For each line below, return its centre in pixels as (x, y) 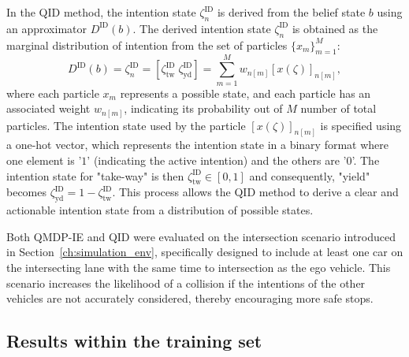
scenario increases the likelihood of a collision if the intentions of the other (186, 283)
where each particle (53, 93)
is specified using (361, 125)
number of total (338, 108)
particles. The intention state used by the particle (126, 125)
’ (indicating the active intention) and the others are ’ (217, 160)
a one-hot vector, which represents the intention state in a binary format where (198, 145)
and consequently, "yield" (310, 175)
